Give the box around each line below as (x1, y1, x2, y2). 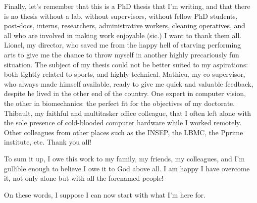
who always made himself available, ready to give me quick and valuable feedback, (4, 78, 254, 89)
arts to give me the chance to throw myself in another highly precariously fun (4, 49, 239, 59)
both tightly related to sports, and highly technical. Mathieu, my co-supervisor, (4, 69, 246, 79)
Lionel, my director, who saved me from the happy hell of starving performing (4, 40, 241, 50)
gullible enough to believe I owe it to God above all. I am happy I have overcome (4, 163, 250, 173)
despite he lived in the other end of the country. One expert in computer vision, (4, 88, 246, 99)
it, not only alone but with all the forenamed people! (4, 173, 164, 183)
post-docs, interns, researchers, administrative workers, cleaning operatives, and (4, 20, 246, 31)
